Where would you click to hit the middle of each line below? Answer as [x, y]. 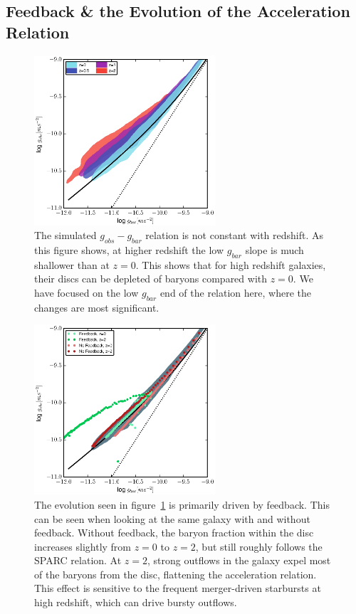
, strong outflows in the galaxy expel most [239, 560]
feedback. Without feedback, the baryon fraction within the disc [174, 533]
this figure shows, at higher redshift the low [129, 249]
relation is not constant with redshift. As [235, 235]
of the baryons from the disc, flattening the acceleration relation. [176, 574]
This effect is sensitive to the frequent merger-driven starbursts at [178, 588]
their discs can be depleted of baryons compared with [151, 279]
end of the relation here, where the [235, 292]
